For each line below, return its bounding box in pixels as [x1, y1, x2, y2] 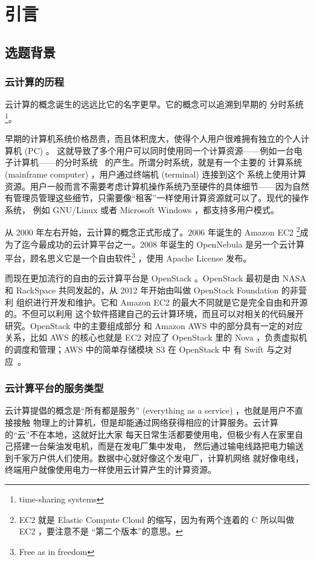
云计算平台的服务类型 [5, 380, 104, 396]
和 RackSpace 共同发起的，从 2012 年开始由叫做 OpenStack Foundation [5, 284, 279, 297]
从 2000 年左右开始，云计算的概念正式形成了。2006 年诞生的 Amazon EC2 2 [5, 224, 300, 239]
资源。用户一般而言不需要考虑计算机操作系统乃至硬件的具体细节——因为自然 [5, 179, 309, 192]
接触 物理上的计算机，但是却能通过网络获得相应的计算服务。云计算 [13, 416, 278, 429]
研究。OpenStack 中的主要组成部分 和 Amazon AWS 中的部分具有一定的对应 [5, 319, 303, 332]
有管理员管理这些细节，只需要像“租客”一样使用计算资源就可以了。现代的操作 [5, 191, 309, 204]
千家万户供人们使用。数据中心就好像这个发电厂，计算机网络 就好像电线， [13, 451, 304, 464]
